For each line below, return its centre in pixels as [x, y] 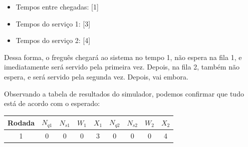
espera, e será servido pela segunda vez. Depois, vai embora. [96, 76]
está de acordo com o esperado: [52, 103]
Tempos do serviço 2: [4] [53, 40]
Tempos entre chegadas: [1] [57, 6]
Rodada [21, 122]
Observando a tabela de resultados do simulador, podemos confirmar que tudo [124, 93]
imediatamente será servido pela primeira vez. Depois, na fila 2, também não [122, 67]
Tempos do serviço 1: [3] [53, 23]
